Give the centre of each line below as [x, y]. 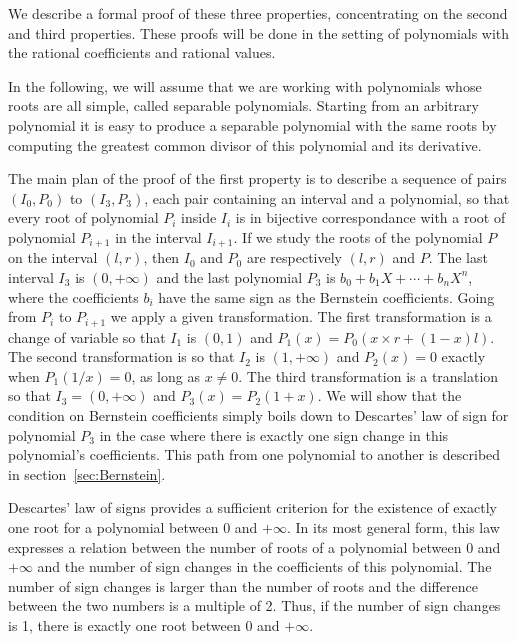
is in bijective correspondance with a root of [370, 217]
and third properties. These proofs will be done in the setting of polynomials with [259, 32]
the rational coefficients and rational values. [142, 52]
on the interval [53, 257]
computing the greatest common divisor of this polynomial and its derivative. [245, 144]
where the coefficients [73, 296]
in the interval [158, 236]
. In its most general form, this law [393, 526]
